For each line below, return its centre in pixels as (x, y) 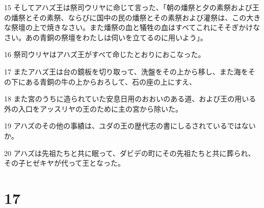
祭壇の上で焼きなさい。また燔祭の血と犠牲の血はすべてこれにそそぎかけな (136, 27)
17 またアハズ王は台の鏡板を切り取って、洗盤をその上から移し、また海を (126, 71)
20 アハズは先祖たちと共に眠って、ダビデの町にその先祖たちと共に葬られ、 (130, 153)
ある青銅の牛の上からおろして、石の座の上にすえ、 (111, 81)
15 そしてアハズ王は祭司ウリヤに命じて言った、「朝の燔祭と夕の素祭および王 (132, 7)
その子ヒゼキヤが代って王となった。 (64, 163)
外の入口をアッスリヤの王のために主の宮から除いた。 (93, 108)
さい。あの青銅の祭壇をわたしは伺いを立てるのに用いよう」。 (106, 37)
